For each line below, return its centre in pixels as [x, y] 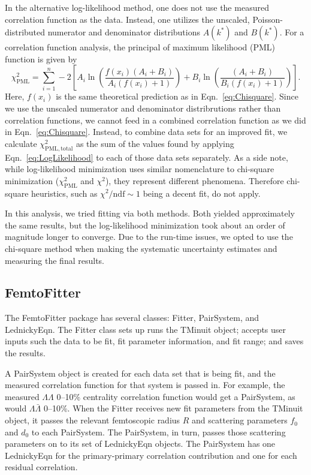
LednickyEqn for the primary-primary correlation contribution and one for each [151, 455]
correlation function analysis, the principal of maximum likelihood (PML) [140, 47]
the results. [25, 353]
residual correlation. [41, 467]
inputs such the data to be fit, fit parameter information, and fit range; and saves [154, 341]
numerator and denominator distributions [124, 32]
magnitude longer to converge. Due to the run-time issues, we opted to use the [149, 237]
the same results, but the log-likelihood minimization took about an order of [145, 225]
